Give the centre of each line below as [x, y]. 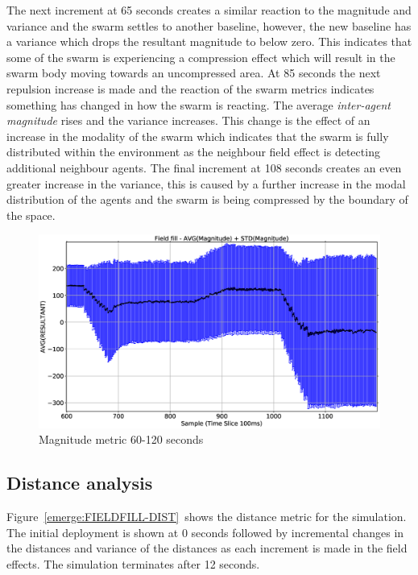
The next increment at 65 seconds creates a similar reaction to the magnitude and [209, 10]
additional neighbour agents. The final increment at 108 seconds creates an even [204, 167]
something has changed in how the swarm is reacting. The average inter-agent [199, 104]
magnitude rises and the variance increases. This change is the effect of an [188, 120]
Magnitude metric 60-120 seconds [121, 439]
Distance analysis [80, 483]
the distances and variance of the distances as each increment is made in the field [207, 548]
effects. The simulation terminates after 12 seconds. [133, 564]
